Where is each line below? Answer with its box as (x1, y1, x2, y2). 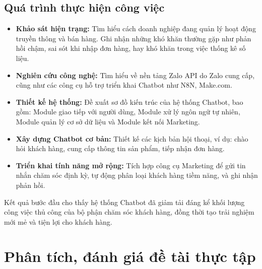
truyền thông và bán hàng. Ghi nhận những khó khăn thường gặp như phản (16, 33, 251, 43)
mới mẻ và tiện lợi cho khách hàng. (4, 216, 112, 227)
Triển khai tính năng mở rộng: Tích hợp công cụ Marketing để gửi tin (16, 160, 246, 170)
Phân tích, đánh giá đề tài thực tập (4, 246, 256, 266)
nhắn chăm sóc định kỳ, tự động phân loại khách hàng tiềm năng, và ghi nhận (16, 170, 258, 180)
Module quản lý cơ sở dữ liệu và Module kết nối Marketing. (16, 116, 200, 126)
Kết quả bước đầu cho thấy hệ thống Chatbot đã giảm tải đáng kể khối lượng (4, 196, 245, 207)
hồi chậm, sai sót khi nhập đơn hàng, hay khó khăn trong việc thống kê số (16, 43, 246, 53)
